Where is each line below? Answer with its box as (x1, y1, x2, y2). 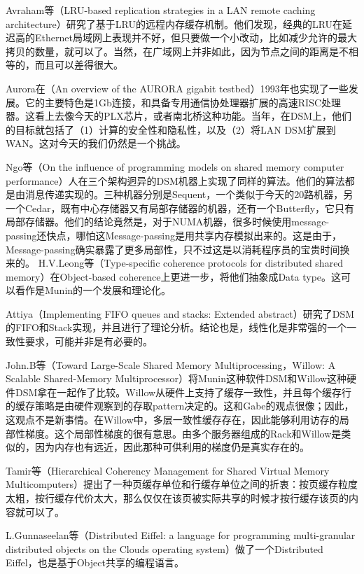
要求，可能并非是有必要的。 (24, 334, 153, 349)
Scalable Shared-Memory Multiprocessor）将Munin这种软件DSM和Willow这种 (6, 371, 347, 386)
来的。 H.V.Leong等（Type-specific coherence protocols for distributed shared (6, 255, 344, 270)
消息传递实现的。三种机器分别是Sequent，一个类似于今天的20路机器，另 (24, 187, 353, 202)
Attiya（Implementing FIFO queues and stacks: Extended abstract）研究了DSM (6, 306, 355, 321)
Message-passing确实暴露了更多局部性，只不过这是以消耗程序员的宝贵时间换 (6, 241, 350, 256)
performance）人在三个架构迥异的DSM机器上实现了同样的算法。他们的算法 (6, 173, 345, 188)
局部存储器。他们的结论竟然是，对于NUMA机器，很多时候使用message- (6, 214, 330, 229)
